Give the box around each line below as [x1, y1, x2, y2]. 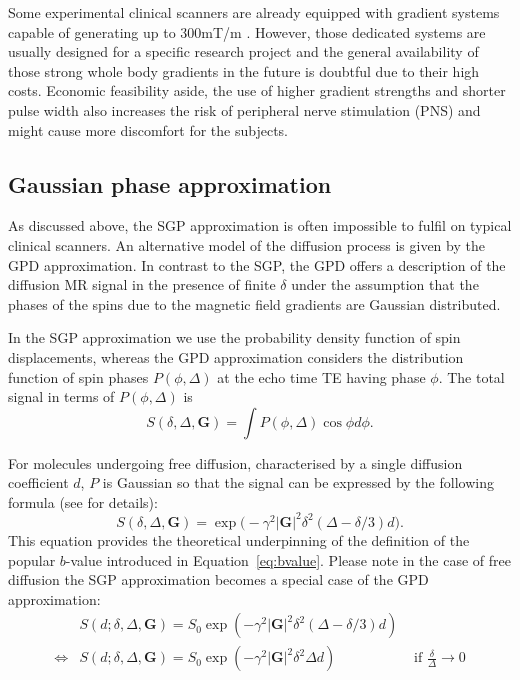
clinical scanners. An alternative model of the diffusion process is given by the [8, 234, 485, 255]
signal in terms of [8, 386, 115, 407]
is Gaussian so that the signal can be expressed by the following [102, 472, 494, 493]
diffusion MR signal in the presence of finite [8, 274, 276, 295]
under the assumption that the [291, 274, 479, 295]
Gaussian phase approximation [8, 168, 332, 199]
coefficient [8, 472, 69, 493]
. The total [438, 366, 505, 387]
